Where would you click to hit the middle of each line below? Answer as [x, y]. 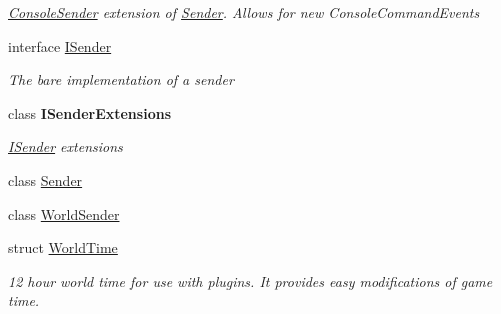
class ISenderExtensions [89, 112]
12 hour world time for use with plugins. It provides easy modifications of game [250, 280]
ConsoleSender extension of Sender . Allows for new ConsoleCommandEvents [244, 12]
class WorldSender [64, 213]
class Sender [45, 179]
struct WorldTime [63, 247]
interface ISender [60, 45]
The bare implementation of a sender [121, 79]
